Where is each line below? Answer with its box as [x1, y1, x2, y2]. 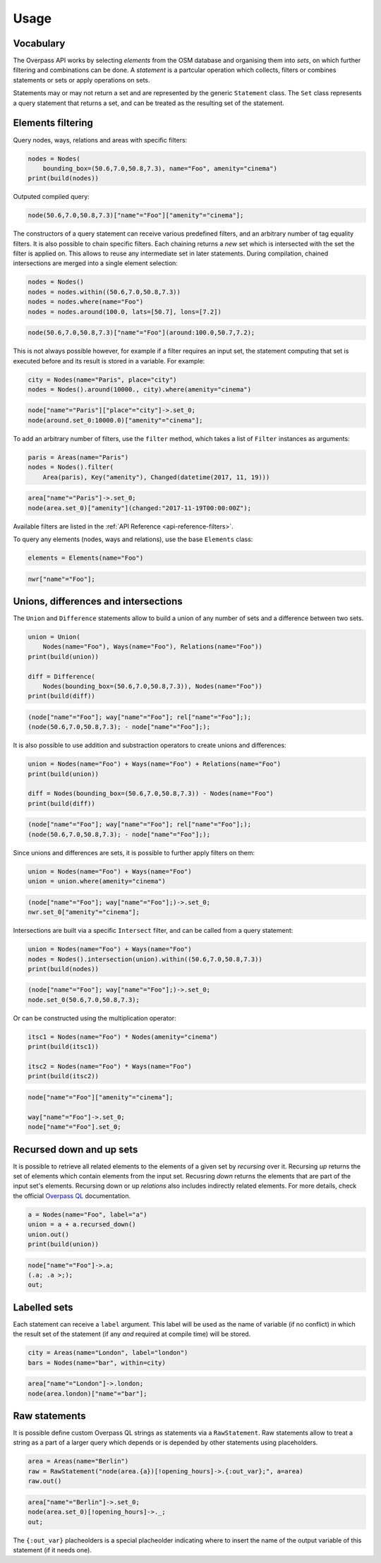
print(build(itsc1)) [28, 1043, 99, 1051]
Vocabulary [13, 37, 66, 49]
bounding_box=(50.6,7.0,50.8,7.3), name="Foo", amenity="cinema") [42, 164, 278, 172]
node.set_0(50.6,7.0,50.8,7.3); [28, 996, 140, 1003]
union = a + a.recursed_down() [28, 1221, 137, 1229]
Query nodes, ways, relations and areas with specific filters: [13, 135, 188, 144]
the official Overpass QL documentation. [13, 1191, 131, 1200]
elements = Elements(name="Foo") [28, 554, 144, 562]
